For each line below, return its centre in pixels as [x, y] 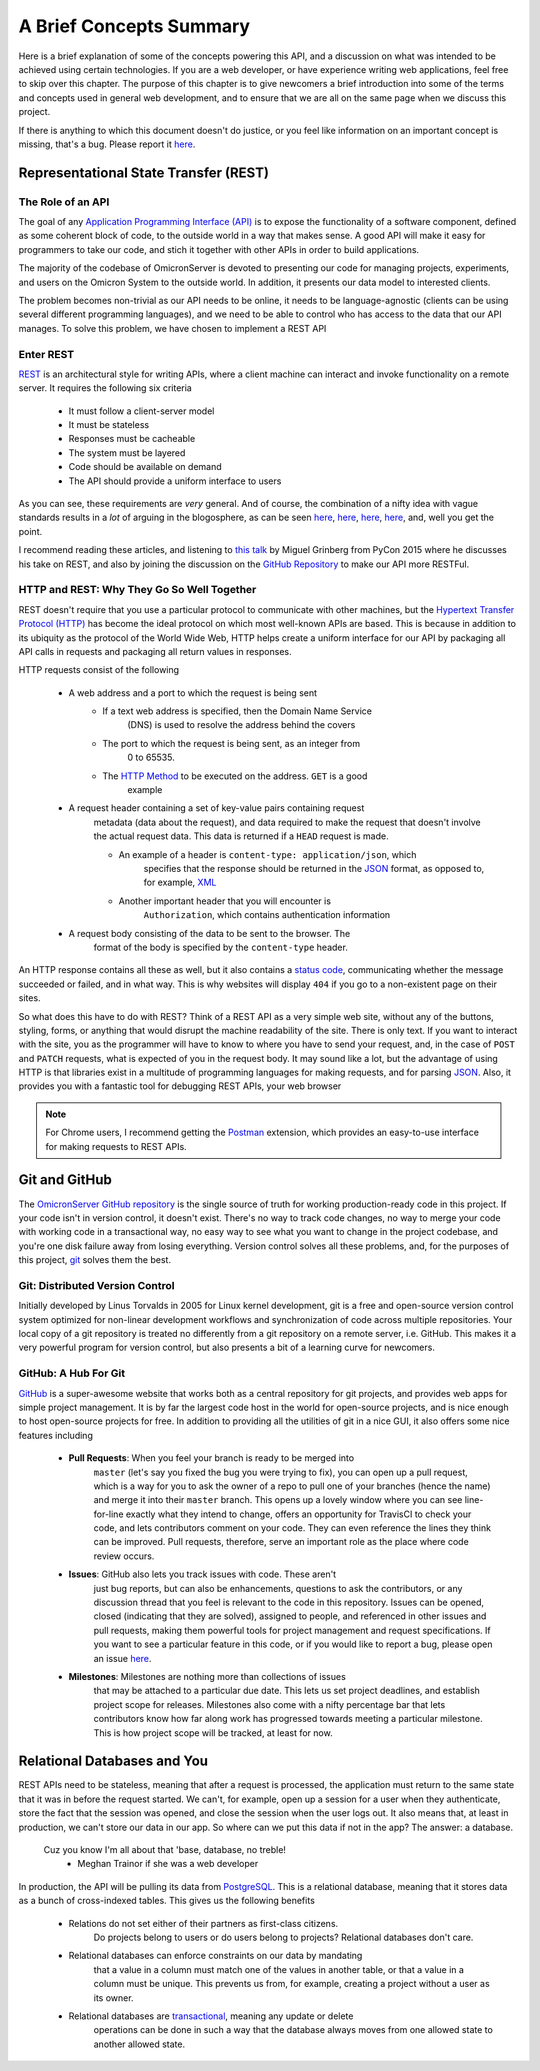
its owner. [113, 1997]
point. [30, 531]
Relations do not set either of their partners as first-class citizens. [203, 1923]
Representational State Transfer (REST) [144, 172]
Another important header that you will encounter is [225, 901]
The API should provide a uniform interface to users [175, 481]
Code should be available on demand [145, 467]
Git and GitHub [65, 1180]
